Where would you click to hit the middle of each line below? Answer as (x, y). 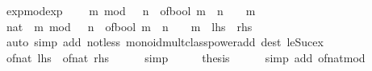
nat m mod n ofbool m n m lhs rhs (129, 26)
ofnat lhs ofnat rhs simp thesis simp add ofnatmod (186, 57)
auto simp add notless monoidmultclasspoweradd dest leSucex (165, 42)
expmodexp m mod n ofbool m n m (131, 10)
